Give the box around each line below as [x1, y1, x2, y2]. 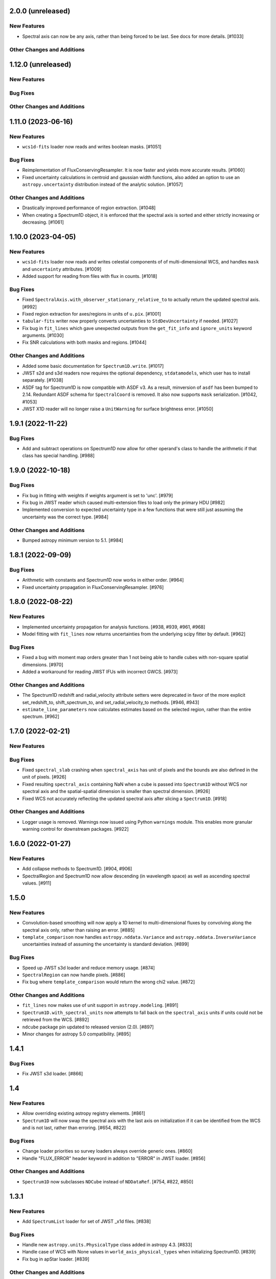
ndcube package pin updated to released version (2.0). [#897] [22, 1024, 154, 1030]
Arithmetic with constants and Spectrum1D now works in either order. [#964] [22, 577, 184, 583]
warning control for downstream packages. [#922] [22, 826, 129, 832]
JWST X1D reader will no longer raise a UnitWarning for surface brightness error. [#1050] [22, 406, 214, 412]
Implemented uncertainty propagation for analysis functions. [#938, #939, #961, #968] [22, 624, 205, 630]
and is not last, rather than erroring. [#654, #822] [22, 1124, 126, 1131]
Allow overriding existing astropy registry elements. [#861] [22, 1110, 146, 1116]
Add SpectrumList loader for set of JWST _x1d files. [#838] [22, 1218, 151, 1224]
